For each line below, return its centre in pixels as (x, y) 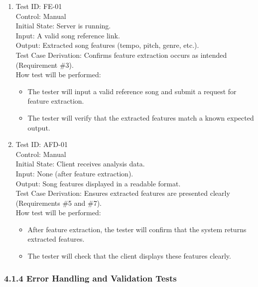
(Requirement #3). (45, 65)
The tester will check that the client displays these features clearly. (129, 256)
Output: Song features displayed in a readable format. (98, 183)
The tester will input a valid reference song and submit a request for (132, 91)
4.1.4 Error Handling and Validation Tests (90, 278)
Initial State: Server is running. (63, 26)
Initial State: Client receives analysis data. (80, 164)
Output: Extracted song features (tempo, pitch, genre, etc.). (107, 45)
